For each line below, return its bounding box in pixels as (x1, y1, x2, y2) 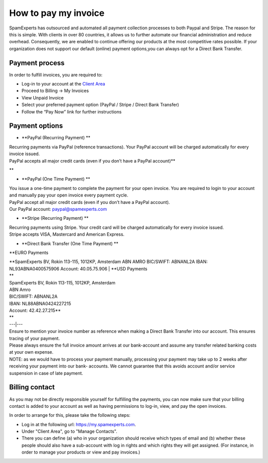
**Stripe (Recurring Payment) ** (21, 215, 89, 221)
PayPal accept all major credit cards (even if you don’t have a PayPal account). (9, 199, 170, 205)
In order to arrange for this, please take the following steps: (9, 412, 131, 418)
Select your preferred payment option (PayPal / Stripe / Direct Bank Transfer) (21, 102, 179, 108)
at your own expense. (9, 349, 54, 355)
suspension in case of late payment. (9, 370, 83, 376)
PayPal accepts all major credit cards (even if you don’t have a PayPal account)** (9, 158, 176, 164)
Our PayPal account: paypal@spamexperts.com (9, 206, 107, 212)
